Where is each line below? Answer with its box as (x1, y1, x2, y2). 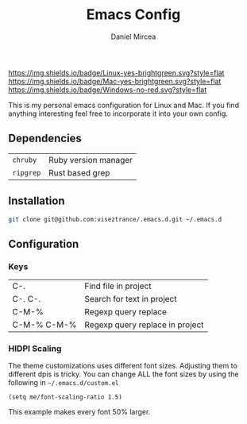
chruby (12, 155, 37, 164)
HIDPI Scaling (8, 343, 62, 354)
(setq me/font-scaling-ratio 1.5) (8, 393, 123, 402)
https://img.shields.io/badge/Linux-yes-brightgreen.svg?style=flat (8, 67, 225, 77)
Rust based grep (48, 167, 110, 178)
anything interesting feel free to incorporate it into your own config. (8, 109, 229, 118)
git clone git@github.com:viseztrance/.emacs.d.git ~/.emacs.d (8, 215, 222, 223)
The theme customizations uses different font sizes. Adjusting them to (8, 361, 238, 371)
